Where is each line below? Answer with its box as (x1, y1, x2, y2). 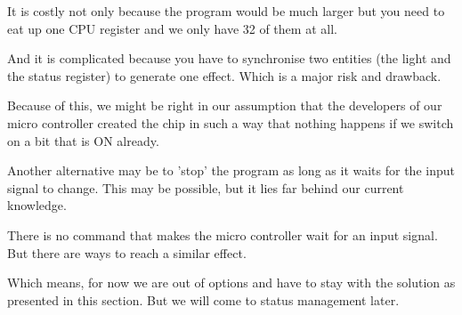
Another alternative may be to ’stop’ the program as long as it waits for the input (7, 161, 455, 180)
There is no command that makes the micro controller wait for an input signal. (7, 225, 438, 244)
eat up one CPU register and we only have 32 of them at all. (7, 19, 337, 37)
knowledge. (7, 196, 67, 214)
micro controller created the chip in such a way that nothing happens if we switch (7, 113, 454, 132)
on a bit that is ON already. (7, 131, 159, 149)
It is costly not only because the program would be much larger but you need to (7, 2, 445, 20)
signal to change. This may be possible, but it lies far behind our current (7, 178, 404, 197)
